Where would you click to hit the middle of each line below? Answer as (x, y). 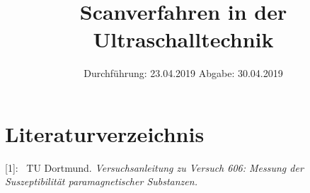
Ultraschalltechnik (183, 39)
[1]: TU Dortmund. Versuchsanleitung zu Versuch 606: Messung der (154, 167)
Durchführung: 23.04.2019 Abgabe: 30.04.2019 (183, 73)
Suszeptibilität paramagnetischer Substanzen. (101, 181)
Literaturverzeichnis (105, 133)
